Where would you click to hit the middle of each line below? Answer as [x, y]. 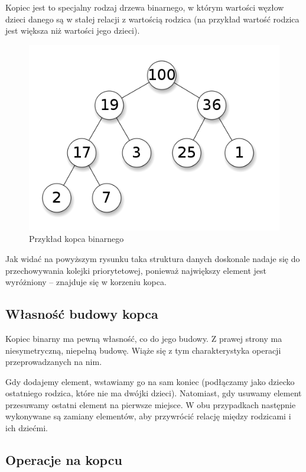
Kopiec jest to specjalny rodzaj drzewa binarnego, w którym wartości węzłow [145, 7]
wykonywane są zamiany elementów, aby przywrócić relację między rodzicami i [148, 416]
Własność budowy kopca [82, 314]
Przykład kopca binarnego [76, 239]
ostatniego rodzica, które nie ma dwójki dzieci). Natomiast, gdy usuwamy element [154, 393]
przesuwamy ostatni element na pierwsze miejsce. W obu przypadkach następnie [151, 404]
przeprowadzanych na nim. [54, 362]
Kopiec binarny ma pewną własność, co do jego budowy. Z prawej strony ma [144, 338]
